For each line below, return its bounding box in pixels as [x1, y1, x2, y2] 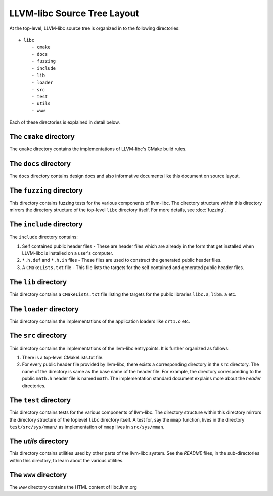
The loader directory [9, 304, 79, 313]
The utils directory [9, 437, 69, 445]
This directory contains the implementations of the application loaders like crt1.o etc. [9, 318, 190, 324]
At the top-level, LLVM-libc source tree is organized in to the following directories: [9, 25, 180, 31]
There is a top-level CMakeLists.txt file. [22, 354, 104, 360]
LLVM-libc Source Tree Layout [9, 8, 139, 19]
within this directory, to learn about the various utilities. [9, 457, 124, 464]
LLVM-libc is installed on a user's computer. [22, 250, 114, 256]
